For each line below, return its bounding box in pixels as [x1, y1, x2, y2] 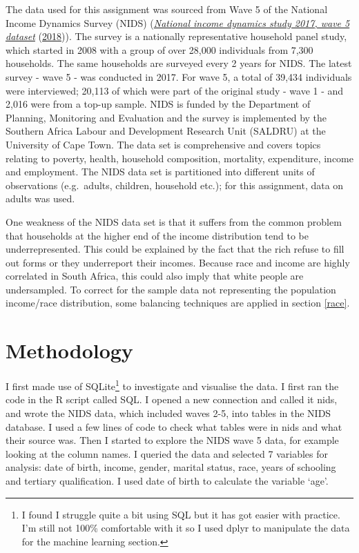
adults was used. [6, 191, 75, 206]
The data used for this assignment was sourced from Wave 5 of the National [6, 2, 328, 16]
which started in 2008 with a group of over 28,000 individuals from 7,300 [6, 42, 313, 57]
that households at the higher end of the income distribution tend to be [6, 228, 309, 242]
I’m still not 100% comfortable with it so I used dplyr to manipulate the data [21, 521, 350, 535]
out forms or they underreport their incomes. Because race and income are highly [6, 255, 350, 269]
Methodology [6, 336, 133, 365]
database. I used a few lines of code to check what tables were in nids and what [6, 419, 342, 434]
